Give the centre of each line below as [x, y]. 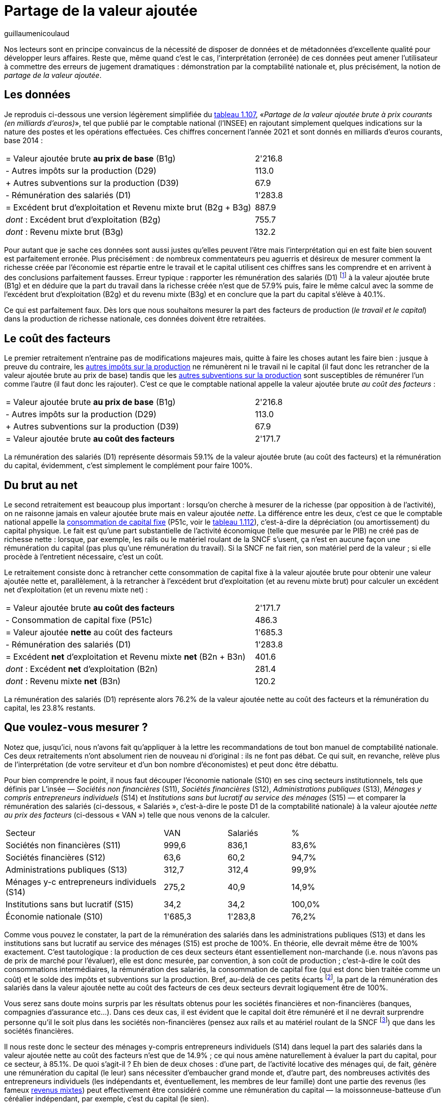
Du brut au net [41, 485]
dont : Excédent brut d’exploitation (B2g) [83, 219]
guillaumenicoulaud [37, 33]
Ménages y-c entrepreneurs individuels [81, 882]
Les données [37, 95]
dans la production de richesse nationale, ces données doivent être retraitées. [135, 319]
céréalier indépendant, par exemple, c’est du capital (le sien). [107, 1099]
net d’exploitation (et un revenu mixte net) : [76, 589]
